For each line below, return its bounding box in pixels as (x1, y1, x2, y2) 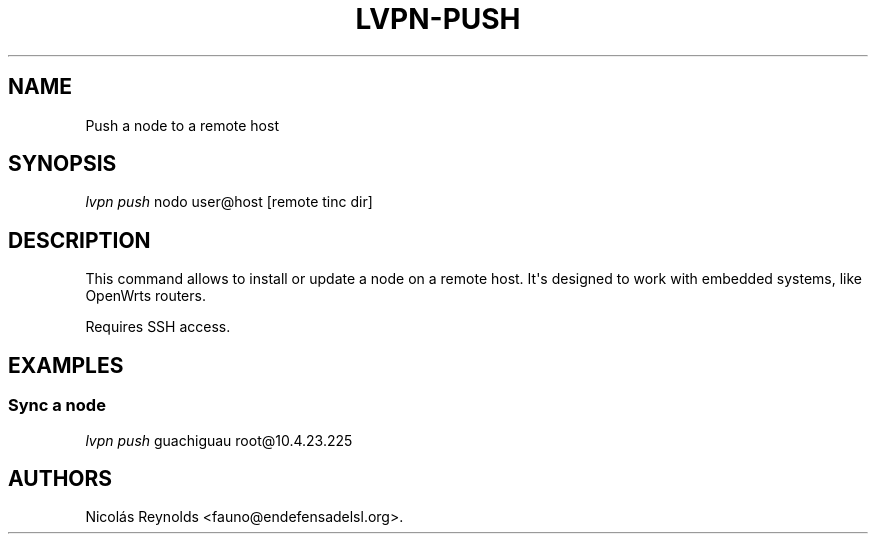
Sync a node (8, 395, 106, 416)
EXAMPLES (8, 352, 124, 378)
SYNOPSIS (8, 151, 117, 177)
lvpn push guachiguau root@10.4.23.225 (85, 431, 353, 449)
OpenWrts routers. (85, 287, 206, 305)
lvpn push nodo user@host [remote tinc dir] (85, 193, 373, 211)
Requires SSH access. (85, 318, 231, 336)
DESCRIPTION (8, 227, 151, 253)
